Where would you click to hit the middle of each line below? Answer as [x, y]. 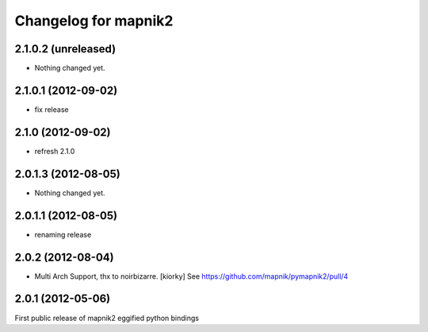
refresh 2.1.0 [55, 151]
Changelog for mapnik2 [94, 21]
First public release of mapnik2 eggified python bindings [107, 318]
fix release [52, 109]
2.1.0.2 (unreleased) [65, 49]
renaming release [63, 234]
